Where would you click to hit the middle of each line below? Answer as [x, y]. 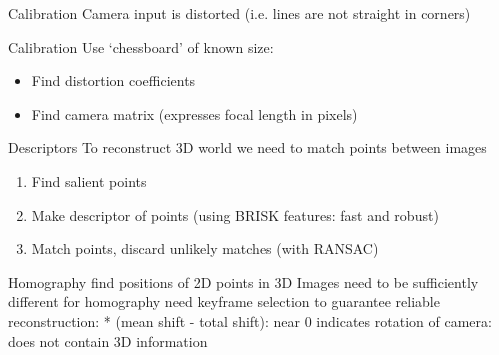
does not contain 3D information [108, 340]
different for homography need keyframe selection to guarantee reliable [224, 301]
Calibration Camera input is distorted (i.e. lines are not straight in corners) [239, 13]
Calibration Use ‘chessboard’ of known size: [141, 46]
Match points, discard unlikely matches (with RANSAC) [205, 248]
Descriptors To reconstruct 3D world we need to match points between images [247, 147]
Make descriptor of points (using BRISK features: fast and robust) [235, 214]
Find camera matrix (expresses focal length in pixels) [194, 113]
